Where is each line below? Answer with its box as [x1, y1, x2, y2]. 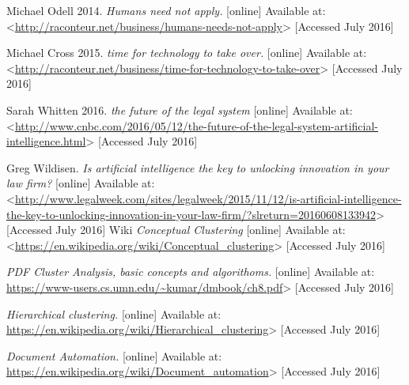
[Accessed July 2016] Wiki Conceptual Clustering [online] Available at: [6, 221, 346, 238]
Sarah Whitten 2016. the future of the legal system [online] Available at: [6, 101, 353, 118]
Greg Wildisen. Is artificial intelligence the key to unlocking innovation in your [6, 159, 389, 176]
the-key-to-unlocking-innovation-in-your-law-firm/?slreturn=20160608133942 [6, 206, 376, 222]
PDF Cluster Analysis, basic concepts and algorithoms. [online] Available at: [6, 263, 375, 280]
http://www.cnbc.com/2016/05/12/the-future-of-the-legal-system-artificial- [14, 117, 379, 134]
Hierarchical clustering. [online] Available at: [6, 305, 222, 322]
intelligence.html [6, 133, 86, 149]
